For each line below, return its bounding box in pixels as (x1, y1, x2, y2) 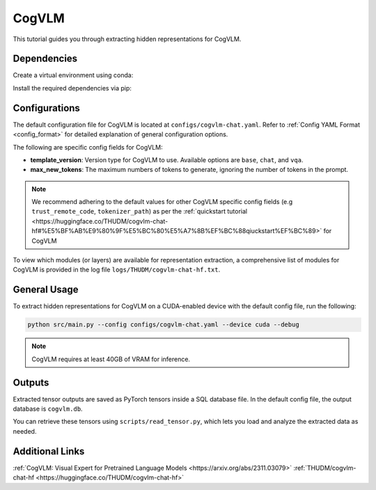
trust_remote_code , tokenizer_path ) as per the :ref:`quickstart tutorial (31, 207, 247, 216)
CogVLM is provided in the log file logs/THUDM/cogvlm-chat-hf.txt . (13, 265, 221, 274)
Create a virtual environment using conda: (13, 71, 134, 79)
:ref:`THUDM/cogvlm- (293, 464, 357, 472)
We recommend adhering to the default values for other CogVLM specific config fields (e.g (31, 198, 293, 206)
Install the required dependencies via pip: (13, 84, 132, 92)
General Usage (13, 284, 79, 296)
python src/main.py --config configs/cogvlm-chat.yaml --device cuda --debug (27, 321, 299, 329)
